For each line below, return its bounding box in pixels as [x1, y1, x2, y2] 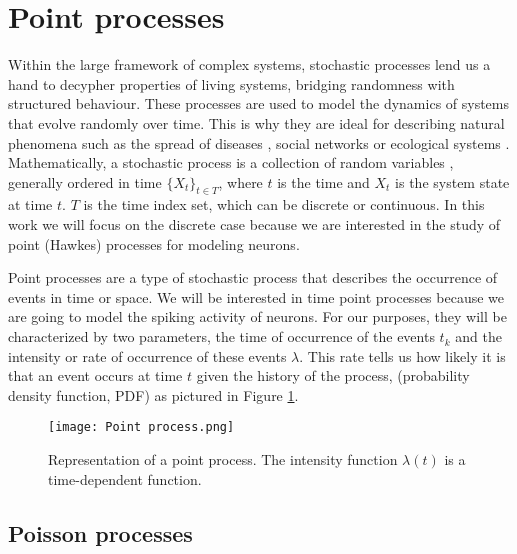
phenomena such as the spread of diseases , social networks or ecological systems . [8, 132, 510, 153]
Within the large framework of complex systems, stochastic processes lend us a [8, 54, 491, 75]
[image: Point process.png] [48, 420, 235, 435]
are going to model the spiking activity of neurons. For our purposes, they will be [8, 306, 507, 327]
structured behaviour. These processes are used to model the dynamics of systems [8, 93, 510, 114]
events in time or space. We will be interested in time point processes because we [8, 286, 505, 307]
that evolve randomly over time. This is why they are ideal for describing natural [8, 112, 505, 133]
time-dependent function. [48, 468, 202, 489]
